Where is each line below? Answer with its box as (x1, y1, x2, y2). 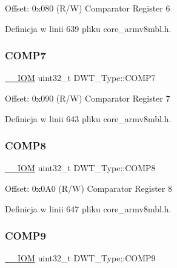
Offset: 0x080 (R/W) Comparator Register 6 (5, 2, 170, 14)
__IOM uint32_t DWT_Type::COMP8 (5, 162, 156, 174)
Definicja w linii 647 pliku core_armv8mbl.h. (5, 202, 172, 215)
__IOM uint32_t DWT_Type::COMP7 (5, 71, 156, 84)
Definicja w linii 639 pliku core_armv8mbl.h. (5, 22, 172, 34)
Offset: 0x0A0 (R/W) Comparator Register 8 (5, 182, 172, 194)
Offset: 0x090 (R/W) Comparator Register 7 (5, 92, 170, 104)
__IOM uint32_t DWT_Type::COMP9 (5, 252, 156, 264)
